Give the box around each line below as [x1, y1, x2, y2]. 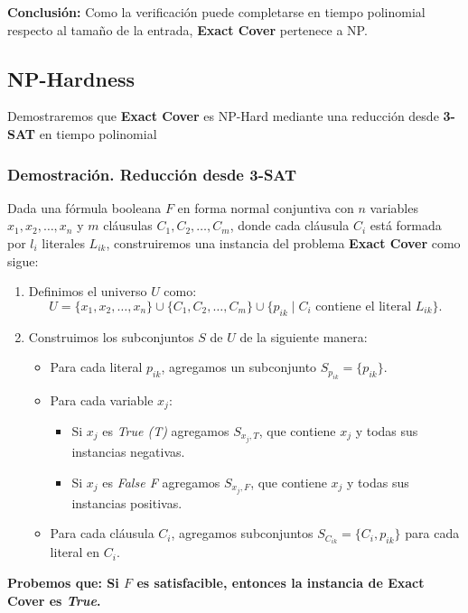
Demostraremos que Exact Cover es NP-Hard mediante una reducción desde [7, 107, 439, 125]
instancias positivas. [71, 493, 183, 512]
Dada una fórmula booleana [7, 198, 162, 217]
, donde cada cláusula [229, 216, 350, 235]
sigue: [7, 251, 39, 270]
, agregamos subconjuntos [171, 524, 314, 543]
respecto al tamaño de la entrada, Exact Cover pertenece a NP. [7, 20, 368, 39]
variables [370, 198, 418, 217]
